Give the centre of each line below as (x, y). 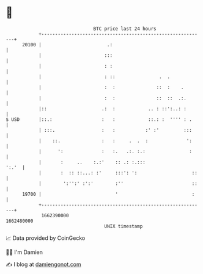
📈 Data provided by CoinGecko (46, 238)
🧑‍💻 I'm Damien (24, 252)
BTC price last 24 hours (125, 29)
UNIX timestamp (124, 226)
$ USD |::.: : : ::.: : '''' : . (99, 119)
